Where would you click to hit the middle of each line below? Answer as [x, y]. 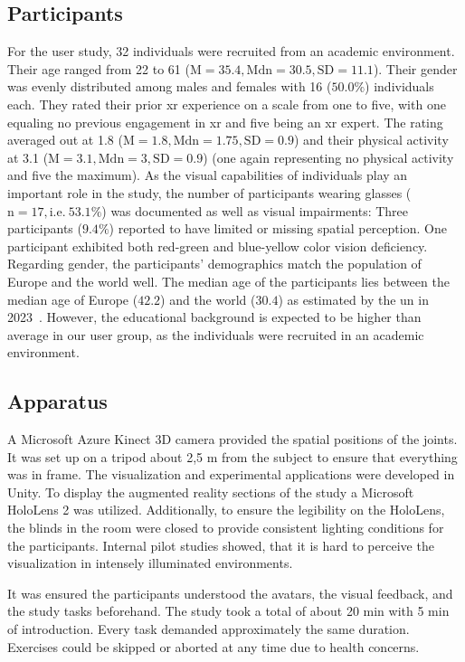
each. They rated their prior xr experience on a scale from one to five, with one [227, 104]
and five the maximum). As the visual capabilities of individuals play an [208, 175]
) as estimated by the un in [353, 299]
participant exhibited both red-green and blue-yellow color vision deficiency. [218, 246]
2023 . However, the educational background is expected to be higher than [214, 317]
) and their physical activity [371, 140]
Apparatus [57, 401]
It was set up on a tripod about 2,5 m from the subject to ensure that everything [232, 456]
